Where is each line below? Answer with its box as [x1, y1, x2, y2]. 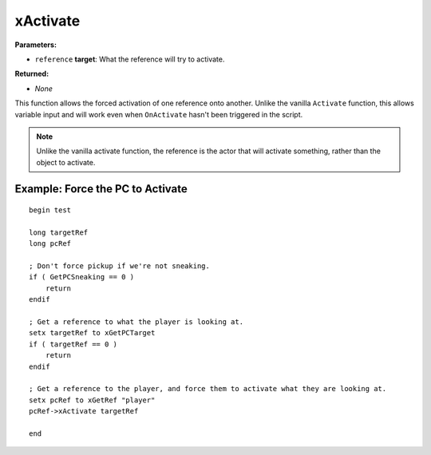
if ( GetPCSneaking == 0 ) [29, 272, 135, 282]
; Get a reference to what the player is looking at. [29, 317, 243, 326]
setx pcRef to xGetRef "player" [29, 395, 156, 405]
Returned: [14, 69, 49, 79]
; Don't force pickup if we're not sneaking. [29, 262, 211, 271]
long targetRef [29, 227, 89, 237]
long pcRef [29, 239, 72, 248]
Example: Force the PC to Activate [14, 182, 188, 196]
